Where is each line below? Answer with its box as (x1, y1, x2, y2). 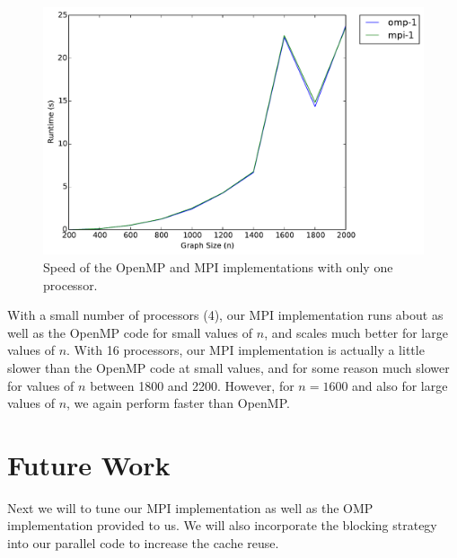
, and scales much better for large (264, 323, 448, 341)
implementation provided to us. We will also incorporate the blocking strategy (7, 516, 437, 535)
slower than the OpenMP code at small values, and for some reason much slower (7, 358, 450, 376)
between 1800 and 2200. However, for (90, 376, 294, 394)
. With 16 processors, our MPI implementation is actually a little (66, 341, 425, 359)
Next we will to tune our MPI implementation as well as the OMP (7, 498, 374, 517)
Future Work (7, 446, 171, 483)
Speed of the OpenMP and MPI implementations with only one (43, 257, 393, 276)
